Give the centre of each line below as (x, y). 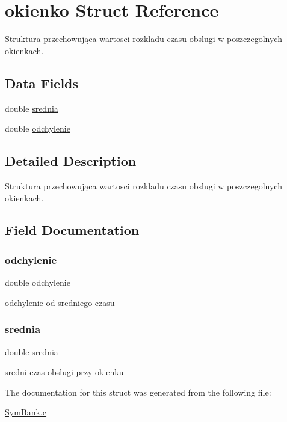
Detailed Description (71, 161)
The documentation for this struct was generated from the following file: (138, 392)
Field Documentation (72, 230)
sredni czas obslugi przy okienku (64, 372)
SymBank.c (26, 412)
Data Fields (42, 83)
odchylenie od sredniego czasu (60, 302)
